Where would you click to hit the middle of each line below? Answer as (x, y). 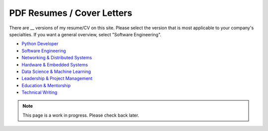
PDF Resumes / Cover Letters (71, 13)
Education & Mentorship (46, 85)
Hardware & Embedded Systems (55, 65)
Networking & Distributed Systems (57, 58)
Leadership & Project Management (57, 78)
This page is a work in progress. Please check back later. (81, 115)
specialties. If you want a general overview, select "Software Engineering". (85, 34)
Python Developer (40, 44)
